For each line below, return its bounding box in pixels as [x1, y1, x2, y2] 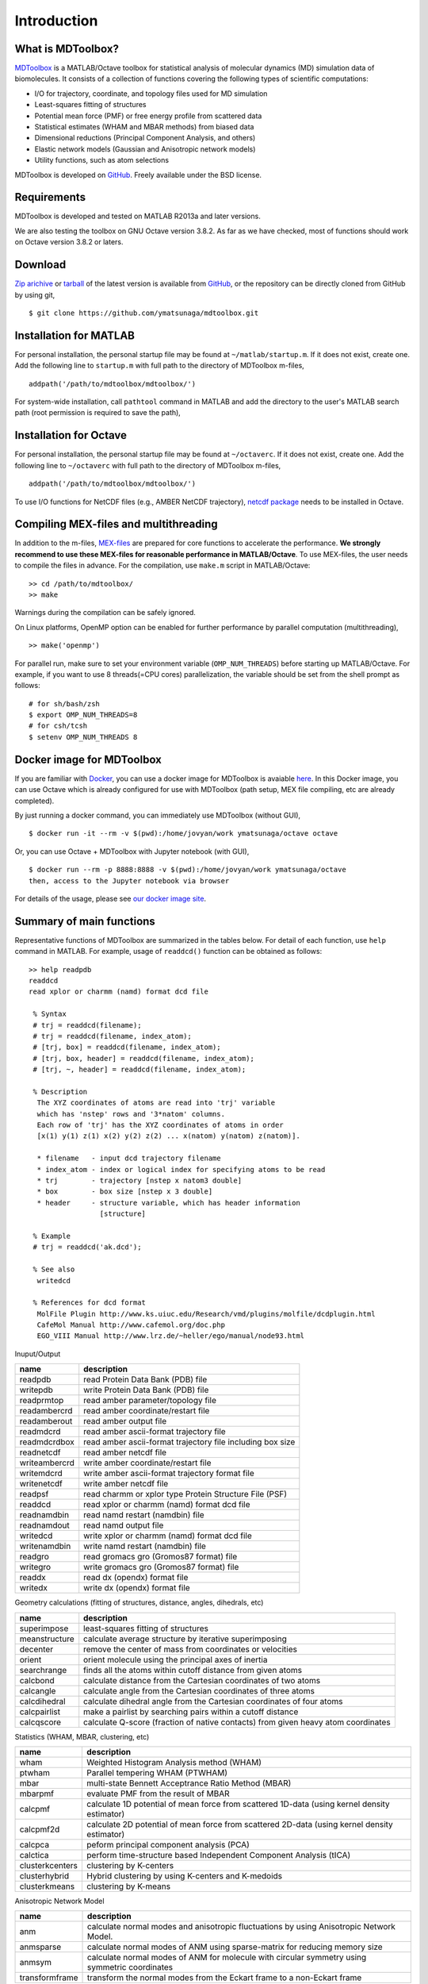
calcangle [19, 1685, 56, 1696]
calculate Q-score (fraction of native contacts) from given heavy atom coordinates [83, 1717, 392, 1728]
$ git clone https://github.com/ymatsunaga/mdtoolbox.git [29, 308, 259, 317]
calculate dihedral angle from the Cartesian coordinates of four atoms [83, 1695, 343, 1706]
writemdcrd [19, 1468, 63, 1479]
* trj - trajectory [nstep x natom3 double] [36, 1176, 242, 1186]
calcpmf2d [19, 1824, 60, 1835]
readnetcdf [19, 1447, 61, 1458]
